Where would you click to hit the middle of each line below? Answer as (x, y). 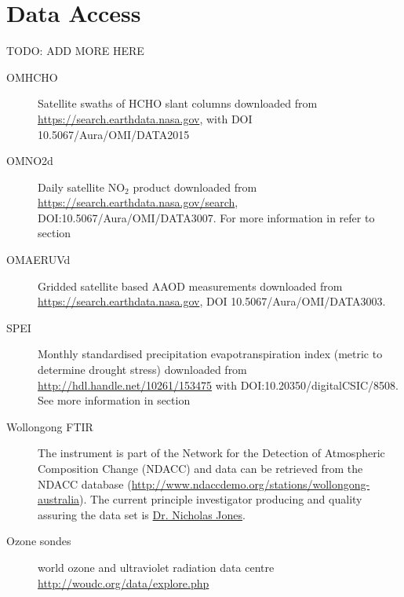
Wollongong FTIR (50, 426)
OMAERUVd (38, 260)
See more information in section (114, 400)
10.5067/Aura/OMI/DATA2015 (114, 134)
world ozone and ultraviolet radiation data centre (156, 567)
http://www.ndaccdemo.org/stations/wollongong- (251, 483)
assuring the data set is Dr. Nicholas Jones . (142, 514)
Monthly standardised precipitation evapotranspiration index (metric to (210, 354)
